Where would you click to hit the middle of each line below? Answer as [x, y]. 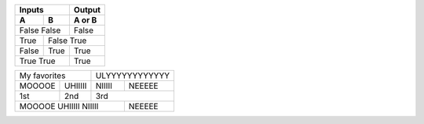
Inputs [31, 10]
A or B [85, 20]
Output [87, 10]
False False [40, 30]
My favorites [42, 76]
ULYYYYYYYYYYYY [133, 76]
